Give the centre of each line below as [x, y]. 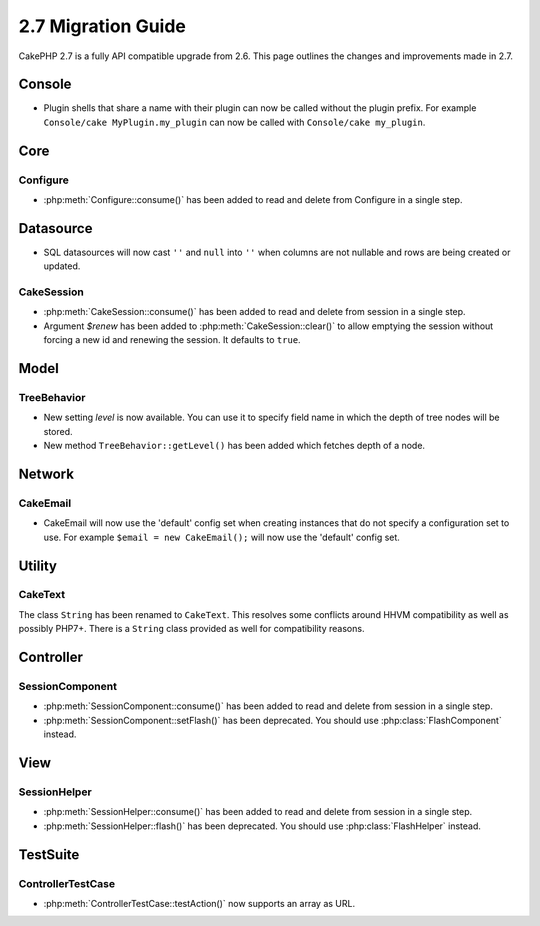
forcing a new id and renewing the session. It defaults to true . [172, 340]
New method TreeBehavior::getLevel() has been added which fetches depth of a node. [234, 446]
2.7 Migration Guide [102, 26]
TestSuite [49, 854]
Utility [37, 565]
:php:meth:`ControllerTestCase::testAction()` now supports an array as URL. [199, 903]
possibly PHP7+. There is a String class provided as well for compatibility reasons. [191, 629]
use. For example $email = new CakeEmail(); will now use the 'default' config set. [221, 537]
